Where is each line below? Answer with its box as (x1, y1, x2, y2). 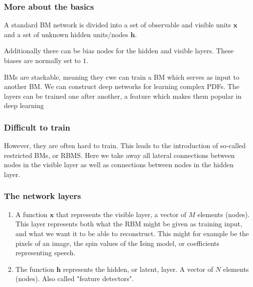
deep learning (4, 100, 44, 110)
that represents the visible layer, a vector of (56, 209, 187, 219)
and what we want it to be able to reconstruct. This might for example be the (15, 228, 249, 238)
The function (15, 264, 54, 274)
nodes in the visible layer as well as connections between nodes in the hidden (4, 159, 234, 170)
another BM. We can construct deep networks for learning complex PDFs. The (4, 81, 239, 91)
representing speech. (15, 247, 76, 258)
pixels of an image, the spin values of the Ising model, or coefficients (15, 238, 220, 248)
